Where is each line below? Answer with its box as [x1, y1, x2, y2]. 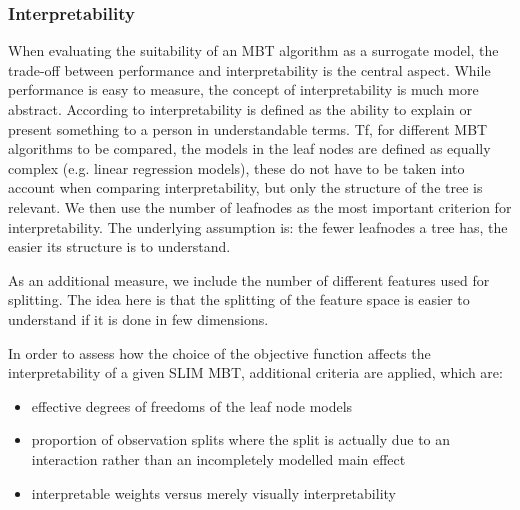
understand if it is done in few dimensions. [8, 308, 269, 329]
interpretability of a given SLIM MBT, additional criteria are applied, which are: [8, 362, 503, 383]
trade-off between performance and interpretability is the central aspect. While [8, 59, 491, 80]
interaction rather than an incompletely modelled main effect [31, 448, 406, 469]
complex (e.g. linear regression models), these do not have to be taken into [8, 157, 465, 178]
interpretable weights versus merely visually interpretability [31, 482, 396, 503]
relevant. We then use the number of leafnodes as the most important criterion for [8, 196, 512, 217]
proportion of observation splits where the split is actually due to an [31, 429, 451, 450]
